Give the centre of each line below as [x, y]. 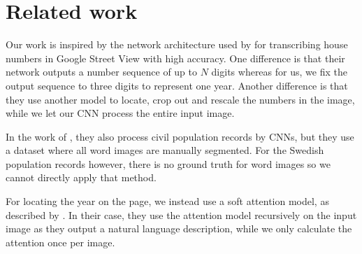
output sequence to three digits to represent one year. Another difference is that [177, 85]
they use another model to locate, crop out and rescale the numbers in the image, [180, 99]
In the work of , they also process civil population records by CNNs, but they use [180, 136]
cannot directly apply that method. [81, 177]
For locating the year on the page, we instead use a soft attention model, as [167, 201]
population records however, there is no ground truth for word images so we [168, 163]
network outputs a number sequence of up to [102, 72]
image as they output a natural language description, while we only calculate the [179, 228]
